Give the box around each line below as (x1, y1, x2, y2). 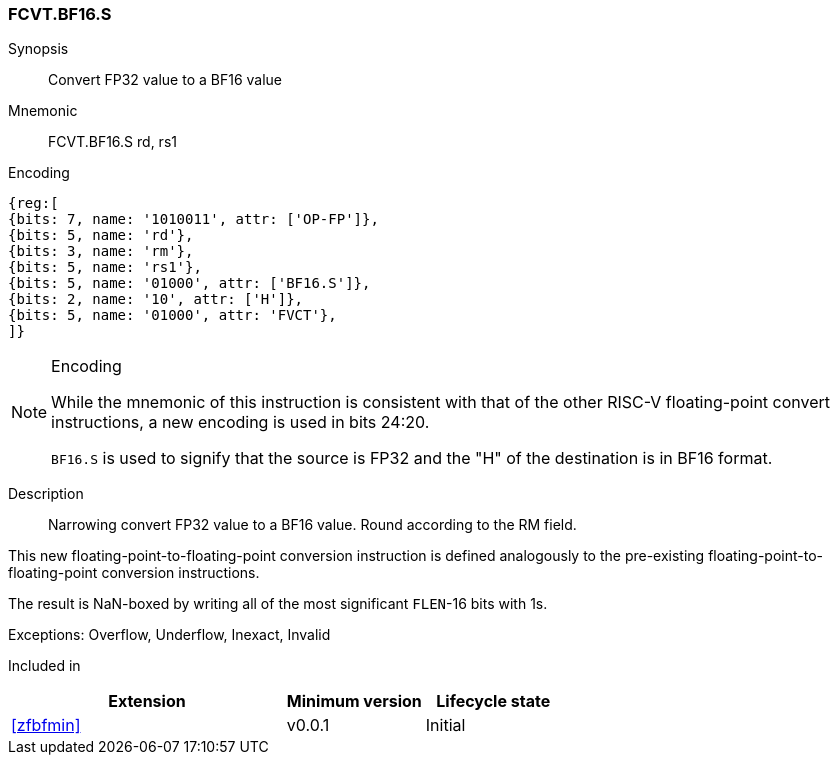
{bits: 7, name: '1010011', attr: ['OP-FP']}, (8, 211, 379, 228)
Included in (8, 657, 81, 675)
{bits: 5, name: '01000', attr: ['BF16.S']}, (8, 275, 371, 292)
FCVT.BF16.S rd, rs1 (48, 133, 177, 151)
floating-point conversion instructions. (8, 564, 260, 582)
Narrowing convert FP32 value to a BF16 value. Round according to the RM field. (48, 516, 577, 534)
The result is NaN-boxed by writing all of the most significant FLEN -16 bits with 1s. (8, 595, 548, 613)
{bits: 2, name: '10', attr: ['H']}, (8, 291, 304, 308)
